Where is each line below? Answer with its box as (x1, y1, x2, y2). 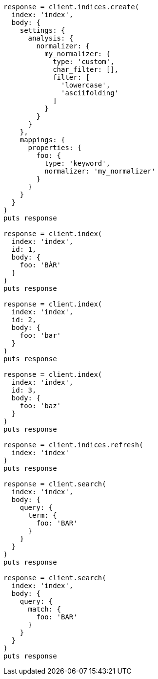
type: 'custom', (53, 58, 115, 66)
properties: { (28, 144, 82, 152)
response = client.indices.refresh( (3, 441, 143, 449)
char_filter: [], (53, 66, 119, 73)
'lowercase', (61, 81, 111, 89)
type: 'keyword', (44, 159, 111, 167)
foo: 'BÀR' (20, 261, 61, 269)
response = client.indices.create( (3, 3, 139, 11)
